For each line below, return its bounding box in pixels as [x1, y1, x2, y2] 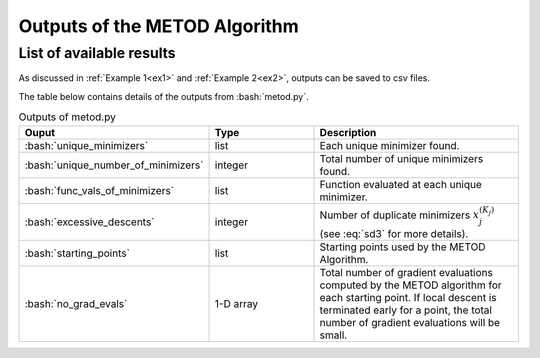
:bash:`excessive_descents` [24, 215, 155, 229]
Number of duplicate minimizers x [319, 208, 480, 222]
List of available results [18, 44, 176, 62]
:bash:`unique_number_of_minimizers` [24, 158, 204, 172]
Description [319, 125, 377, 139]
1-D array [214, 296, 259, 310]
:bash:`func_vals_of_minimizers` [24, 183, 175, 197]
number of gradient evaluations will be [319, 315, 500, 329]
